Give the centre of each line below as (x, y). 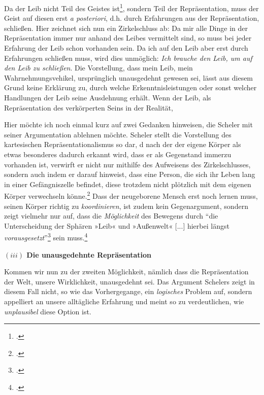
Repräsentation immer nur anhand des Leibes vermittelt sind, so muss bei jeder (128, 38)
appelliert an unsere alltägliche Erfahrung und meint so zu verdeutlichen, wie (124, 301)
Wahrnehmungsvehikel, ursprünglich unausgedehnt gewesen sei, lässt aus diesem (129, 77)
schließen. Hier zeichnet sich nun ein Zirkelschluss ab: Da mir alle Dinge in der (126, 28)
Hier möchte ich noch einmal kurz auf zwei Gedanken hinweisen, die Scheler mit (128, 124)
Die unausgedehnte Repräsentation (89, 254)
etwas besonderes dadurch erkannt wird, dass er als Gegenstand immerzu (118, 154)
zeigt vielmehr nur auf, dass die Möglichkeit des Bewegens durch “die (111, 216)
